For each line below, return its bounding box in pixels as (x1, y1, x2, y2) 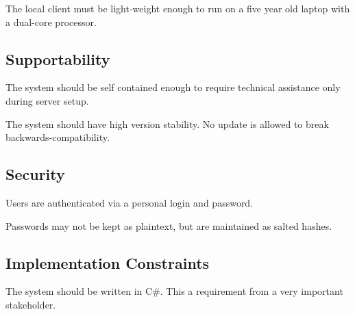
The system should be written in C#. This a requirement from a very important (5, 284, 343, 298)
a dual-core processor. (5, 14, 97, 29)
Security (5, 163, 65, 185)
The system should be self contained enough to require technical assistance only (5, 80, 341, 94)
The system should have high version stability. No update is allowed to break (5, 116, 329, 131)
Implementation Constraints (5, 252, 210, 273)
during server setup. (5, 93, 89, 107)
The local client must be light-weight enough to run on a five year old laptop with (5, 1, 350, 15)
